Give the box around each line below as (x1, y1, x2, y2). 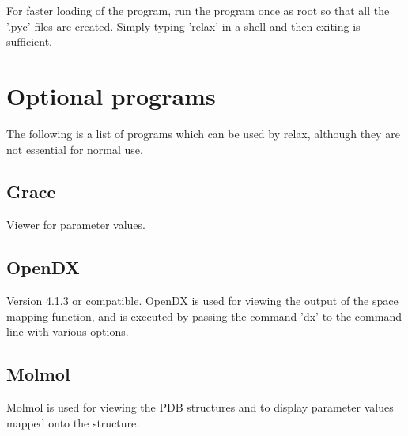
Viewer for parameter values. (6, 216, 145, 233)
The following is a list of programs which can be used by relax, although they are (6, 125, 400, 141)
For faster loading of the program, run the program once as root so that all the (6, 2, 390, 18)
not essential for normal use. (6, 141, 143, 157)
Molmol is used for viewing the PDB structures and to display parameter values (6, 399, 394, 415)
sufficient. (6, 33, 53, 50)
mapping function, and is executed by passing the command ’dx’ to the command (6, 307, 402, 324)
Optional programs (6, 79, 216, 111)
